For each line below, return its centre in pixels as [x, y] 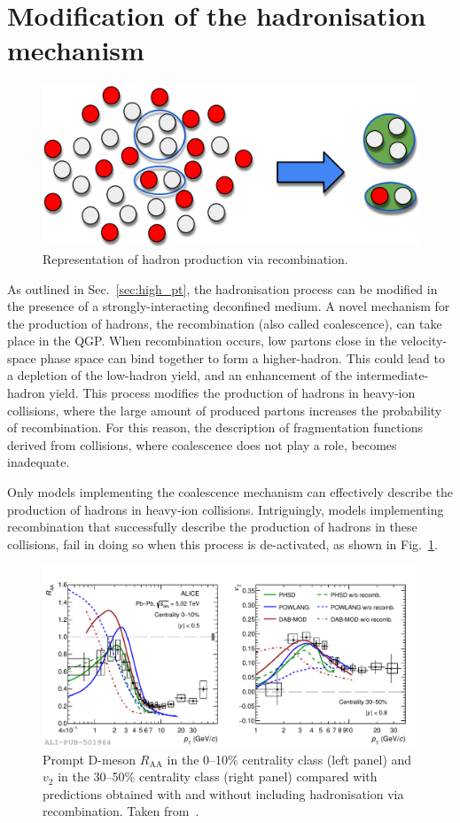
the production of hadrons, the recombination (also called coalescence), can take [225, 323]
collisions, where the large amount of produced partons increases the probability [225, 410]
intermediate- [393, 375]
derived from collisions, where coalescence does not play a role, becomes [202, 444]
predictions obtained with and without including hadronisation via [223, 793]
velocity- [424, 341]
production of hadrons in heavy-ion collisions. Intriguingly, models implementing [226, 509]
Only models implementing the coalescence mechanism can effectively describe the [230, 492]
